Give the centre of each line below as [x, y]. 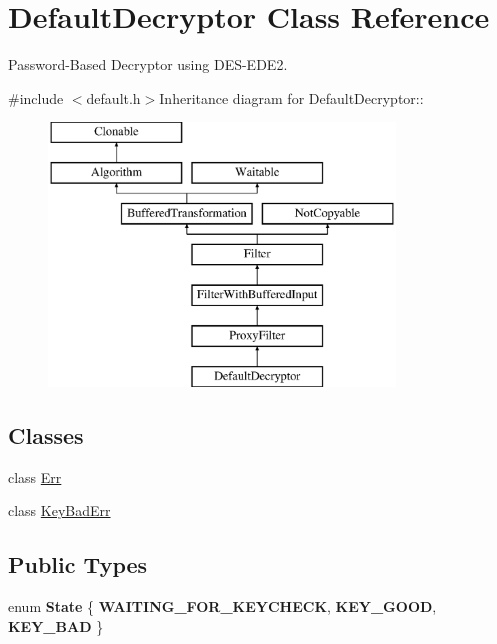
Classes [46, 434]
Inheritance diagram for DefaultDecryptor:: [291, 97]
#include [36, 97]
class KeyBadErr [59, 510]
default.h [113, 97]
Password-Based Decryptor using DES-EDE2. [148, 64]
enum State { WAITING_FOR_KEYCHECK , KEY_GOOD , [222, 606]
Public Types [78, 564]
